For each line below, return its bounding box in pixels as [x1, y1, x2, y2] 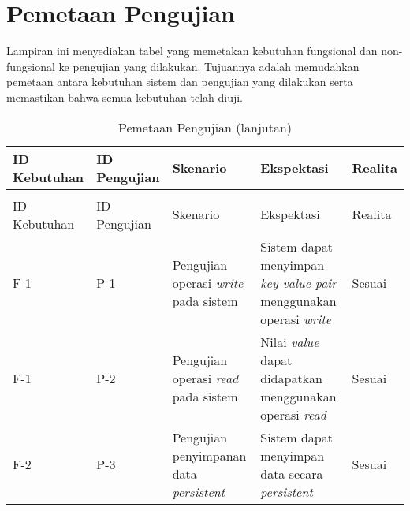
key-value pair [260, 273, 337, 292]
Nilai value [260, 332, 319, 351]
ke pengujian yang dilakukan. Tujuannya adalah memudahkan [58, 58, 360, 74]
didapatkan [260, 368, 322, 387]
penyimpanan [172, 446, 247, 464]
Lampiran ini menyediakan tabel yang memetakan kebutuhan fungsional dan [6, 43, 378, 59]
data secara [260, 464, 323, 483]
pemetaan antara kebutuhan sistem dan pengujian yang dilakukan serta [6, 73, 353, 90]
